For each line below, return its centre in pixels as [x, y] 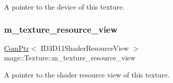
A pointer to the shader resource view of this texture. [87, 74]
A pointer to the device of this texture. [64, 7]
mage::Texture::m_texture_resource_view [70, 58]
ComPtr [17, 48]
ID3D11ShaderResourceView [85, 48]
